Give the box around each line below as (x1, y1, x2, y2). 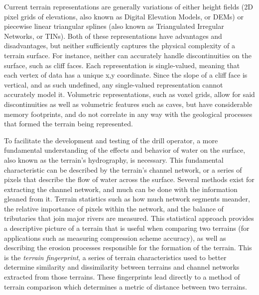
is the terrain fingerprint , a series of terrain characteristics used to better (4, 252, 227, 262)
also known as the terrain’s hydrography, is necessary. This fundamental (4, 154, 224, 165)
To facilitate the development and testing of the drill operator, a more (4, 135, 218, 145)
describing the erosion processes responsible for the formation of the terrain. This (4, 242, 252, 253)
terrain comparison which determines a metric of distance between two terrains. (4, 281, 247, 292)
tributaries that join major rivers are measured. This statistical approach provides (4, 213, 254, 223)
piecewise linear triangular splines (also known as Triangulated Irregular (4, 21, 224, 31)
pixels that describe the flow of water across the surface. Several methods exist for (4, 174, 255, 185)
